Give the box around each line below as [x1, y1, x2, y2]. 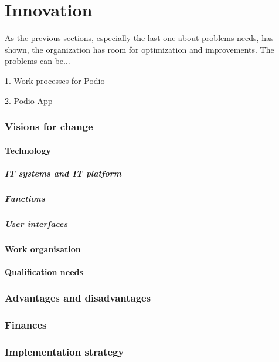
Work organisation [5, 242, 81, 255]
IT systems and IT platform [5, 167, 121, 179]
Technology [5, 144, 51, 156]
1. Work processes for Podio [5, 74, 105, 86]
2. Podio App [5, 94, 53, 106]
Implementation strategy [5, 344, 124, 359]
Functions [5, 192, 45, 204]
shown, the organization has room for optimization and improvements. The [5, 43, 274, 55]
